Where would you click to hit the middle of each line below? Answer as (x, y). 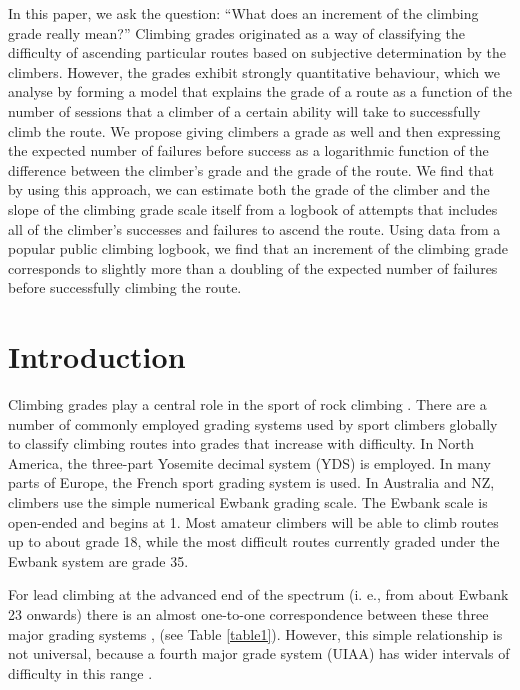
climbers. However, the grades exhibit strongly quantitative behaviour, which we (254, 71)
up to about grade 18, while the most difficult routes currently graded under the (254, 541)
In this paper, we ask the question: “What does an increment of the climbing (243, 13)
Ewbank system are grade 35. (98, 560)
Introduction (97, 356)
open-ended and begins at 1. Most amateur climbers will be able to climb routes (253, 521)
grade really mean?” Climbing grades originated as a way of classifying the (237, 32)
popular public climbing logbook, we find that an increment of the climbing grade (258, 248)
